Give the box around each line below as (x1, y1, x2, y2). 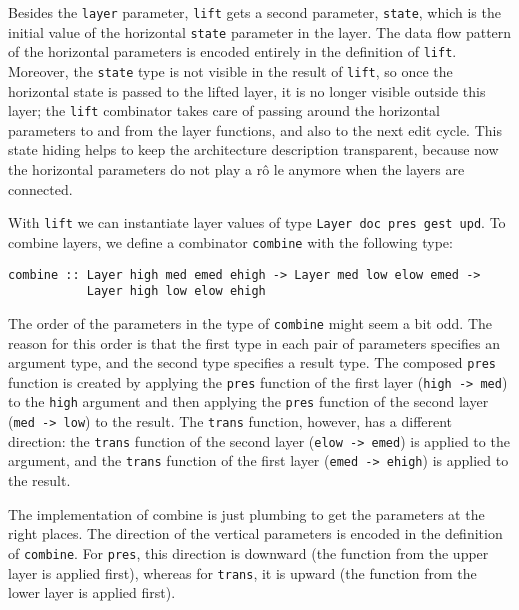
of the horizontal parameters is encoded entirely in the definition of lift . (8, 41, 457, 62)
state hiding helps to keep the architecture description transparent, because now (8, 139, 499, 160)
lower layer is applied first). (8, 582, 176, 603)
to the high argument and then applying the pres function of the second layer (8, 391, 489, 412)
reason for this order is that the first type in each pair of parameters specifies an (8, 332, 501, 353)
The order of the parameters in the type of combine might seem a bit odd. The (8, 312, 493, 333)
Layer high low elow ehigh (86, 284, 266, 299)
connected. (8, 178, 73, 199)
